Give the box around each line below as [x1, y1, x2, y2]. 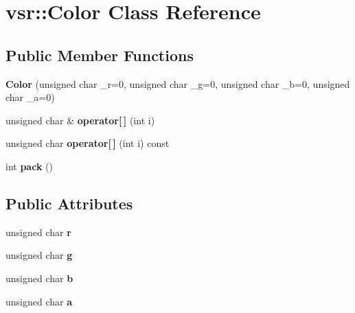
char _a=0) [5, 90, 55, 104]
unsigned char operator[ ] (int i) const [5, 136, 170, 150]
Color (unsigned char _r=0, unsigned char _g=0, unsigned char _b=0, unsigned [5, 76, 350, 91]
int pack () [5, 159, 53, 173]
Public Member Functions [5, 44, 194, 65]
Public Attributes [5, 192, 133, 213]
